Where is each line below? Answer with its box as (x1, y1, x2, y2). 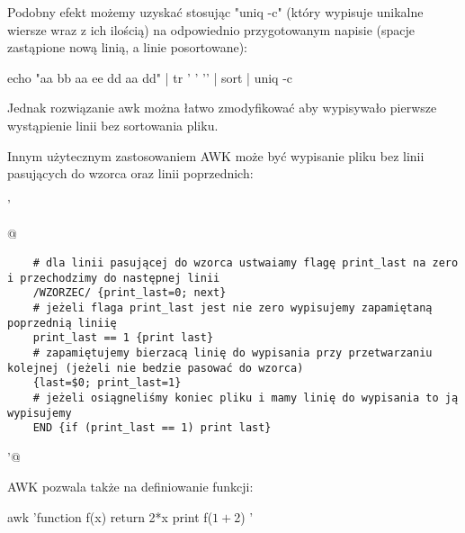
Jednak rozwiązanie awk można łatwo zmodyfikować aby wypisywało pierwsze (7, 98, 437, 117)
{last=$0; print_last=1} (32, 376, 182, 390)
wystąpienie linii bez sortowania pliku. (7, 115, 219, 134)
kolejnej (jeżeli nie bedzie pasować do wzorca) (7, 361, 304, 375)
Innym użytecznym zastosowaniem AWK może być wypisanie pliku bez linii (7, 146, 425, 165)
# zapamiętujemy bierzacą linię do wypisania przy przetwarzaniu (32, 346, 433, 359)
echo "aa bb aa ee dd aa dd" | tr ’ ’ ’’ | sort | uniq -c (7, 68, 293, 86)
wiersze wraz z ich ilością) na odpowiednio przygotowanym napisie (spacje (7, 20, 416, 39)
